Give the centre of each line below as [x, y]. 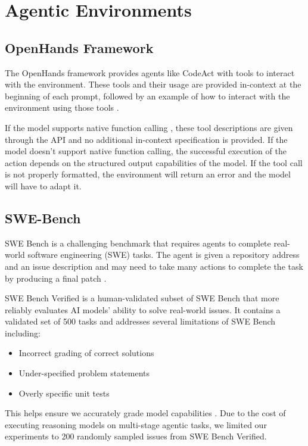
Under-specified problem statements [84, 373]
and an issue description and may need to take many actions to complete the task [154, 266]
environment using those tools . [62, 107]
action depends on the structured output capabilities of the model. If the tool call [154, 162]
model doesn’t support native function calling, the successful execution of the [146, 151]
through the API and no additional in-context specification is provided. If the [146, 139]
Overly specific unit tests [64, 393]
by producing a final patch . [56, 278]
